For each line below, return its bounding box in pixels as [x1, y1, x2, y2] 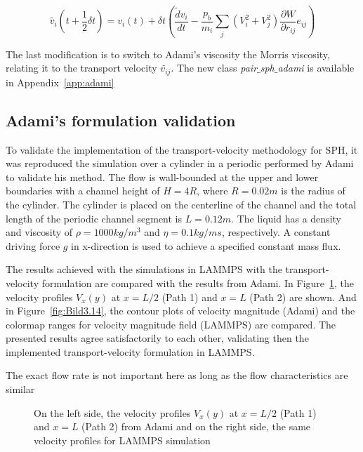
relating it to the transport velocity [6, 60, 157, 75]
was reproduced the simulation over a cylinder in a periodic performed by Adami [6, 156, 354, 171]
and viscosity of [6, 225, 73, 239]
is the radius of [281, 183, 345, 198]
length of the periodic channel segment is [6, 211, 183, 225]
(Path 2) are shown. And [249, 289, 357, 304]
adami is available [277, 60, 355, 75]
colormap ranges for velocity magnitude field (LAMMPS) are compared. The [6, 317, 336, 331]
